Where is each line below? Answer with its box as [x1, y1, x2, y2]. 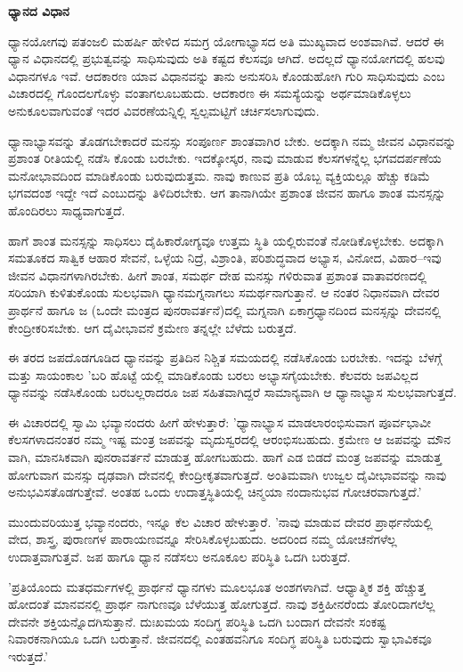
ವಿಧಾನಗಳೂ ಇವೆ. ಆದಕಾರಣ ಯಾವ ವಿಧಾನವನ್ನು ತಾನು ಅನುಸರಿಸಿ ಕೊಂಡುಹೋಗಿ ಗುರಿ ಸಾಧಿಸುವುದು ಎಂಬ [8, 66, 445, 85]
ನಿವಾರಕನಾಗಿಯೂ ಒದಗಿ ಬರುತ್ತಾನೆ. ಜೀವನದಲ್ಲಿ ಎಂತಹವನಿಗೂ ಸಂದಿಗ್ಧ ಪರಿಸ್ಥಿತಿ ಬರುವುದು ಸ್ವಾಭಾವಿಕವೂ [8, 629, 432, 648]
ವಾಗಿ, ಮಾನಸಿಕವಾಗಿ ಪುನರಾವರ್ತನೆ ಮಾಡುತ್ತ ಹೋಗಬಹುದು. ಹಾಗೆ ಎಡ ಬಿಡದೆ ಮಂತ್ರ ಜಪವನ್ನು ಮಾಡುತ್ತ [8, 448, 442, 466]
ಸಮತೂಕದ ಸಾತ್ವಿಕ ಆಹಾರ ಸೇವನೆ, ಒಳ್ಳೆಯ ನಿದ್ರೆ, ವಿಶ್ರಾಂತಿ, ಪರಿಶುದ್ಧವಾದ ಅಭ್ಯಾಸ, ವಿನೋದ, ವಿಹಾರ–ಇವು [8, 248, 442, 267]
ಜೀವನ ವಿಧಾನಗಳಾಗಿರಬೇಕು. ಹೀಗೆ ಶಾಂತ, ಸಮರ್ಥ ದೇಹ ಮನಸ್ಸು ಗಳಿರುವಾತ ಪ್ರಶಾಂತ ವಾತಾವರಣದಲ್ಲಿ [8, 265, 427, 284]
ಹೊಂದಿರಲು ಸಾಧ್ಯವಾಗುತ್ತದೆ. [8, 200, 126, 219]
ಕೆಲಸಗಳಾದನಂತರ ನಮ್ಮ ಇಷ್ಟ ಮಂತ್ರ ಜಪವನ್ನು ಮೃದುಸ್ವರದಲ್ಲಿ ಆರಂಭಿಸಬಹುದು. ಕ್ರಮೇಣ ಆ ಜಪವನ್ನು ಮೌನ [8, 430, 451, 449]
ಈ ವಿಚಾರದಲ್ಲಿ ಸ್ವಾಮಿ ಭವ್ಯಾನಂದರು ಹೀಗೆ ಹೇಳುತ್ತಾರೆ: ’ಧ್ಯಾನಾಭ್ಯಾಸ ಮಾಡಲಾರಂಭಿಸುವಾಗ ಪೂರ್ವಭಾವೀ [8, 412, 432, 431]
